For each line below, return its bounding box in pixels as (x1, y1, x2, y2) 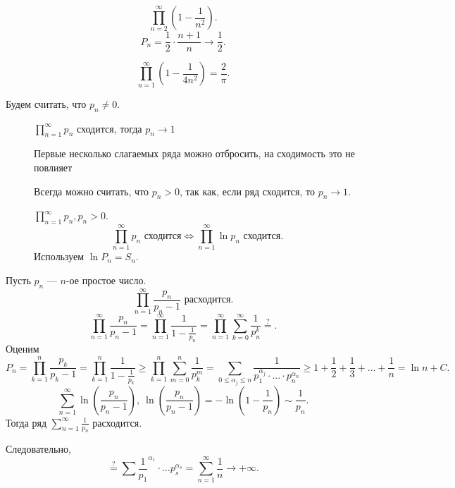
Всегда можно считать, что (34, 183, 149, 198)
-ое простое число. (66, 272, 147, 287)
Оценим (6, 341, 39, 356)
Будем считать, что (6, 96, 87, 111)
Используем (34, 249, 85, 264)
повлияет (34, 159, 73, 174)
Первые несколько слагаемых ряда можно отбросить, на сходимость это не (34, 146, 355, 161)
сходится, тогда (76, 121, 142, 135)
